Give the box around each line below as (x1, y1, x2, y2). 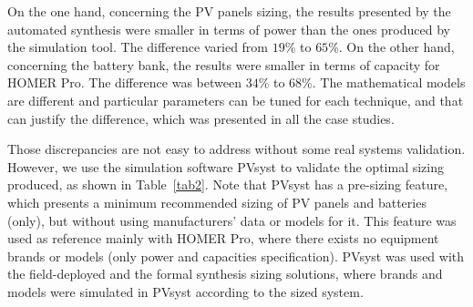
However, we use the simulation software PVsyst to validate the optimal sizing (7, 157, 445, 176)
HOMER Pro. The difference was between (7, 73, 242, 92)
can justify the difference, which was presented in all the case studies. (7, 108, 395, 128)
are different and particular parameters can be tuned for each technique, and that (7, 90, 464, 109)
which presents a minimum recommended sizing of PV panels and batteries (7, 192, 427, 211)
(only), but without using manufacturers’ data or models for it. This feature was (7, 210, 457, 230)
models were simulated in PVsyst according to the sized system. (7, 281, 364, 301)
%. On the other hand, (328, 37, 455, 56)
